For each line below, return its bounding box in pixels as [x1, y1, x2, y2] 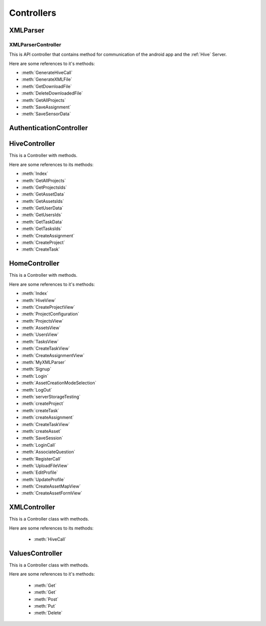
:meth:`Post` [33, 596, 59, 602]
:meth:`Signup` [21, 366, 52, 372]
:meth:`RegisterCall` [21, 456, 62, 461]
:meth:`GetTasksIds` [21, 226, 63, 231]
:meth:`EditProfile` [21, 469, 58, 475]
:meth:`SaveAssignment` [21, 104, 71, 110]
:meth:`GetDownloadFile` [21, 83, 72, 89]
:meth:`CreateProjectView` [21, 304, 75, 310]
